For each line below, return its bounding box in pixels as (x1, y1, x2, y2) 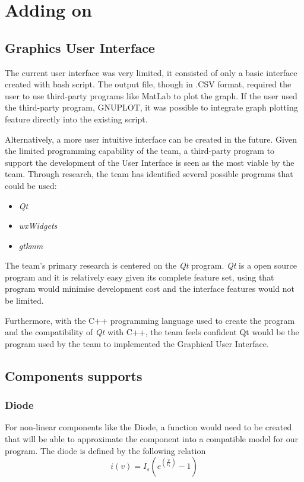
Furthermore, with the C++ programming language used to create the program (5, 314, 295, 326)
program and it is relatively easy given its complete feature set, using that (5, 270, 274, 283)
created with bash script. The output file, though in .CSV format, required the (5, 78, 292, 90)
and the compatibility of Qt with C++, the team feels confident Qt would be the (5, 326, 299, 338)
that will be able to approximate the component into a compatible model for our (5, 433, 299, 445)
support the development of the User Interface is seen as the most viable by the (5, 156, 294, 168)
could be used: (5, 179, 57, 191)
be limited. (5, 294, 44, 307)
